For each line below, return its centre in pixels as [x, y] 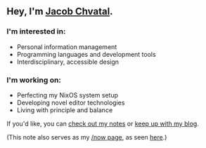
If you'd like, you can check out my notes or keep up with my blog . [103, 123]
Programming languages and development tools [86, 54]
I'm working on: [34, 80]
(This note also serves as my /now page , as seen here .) [87, 137]
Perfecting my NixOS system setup [67, 95]
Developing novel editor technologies [71, 102]
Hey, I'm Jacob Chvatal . [60, 12]
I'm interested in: [36, 32]
